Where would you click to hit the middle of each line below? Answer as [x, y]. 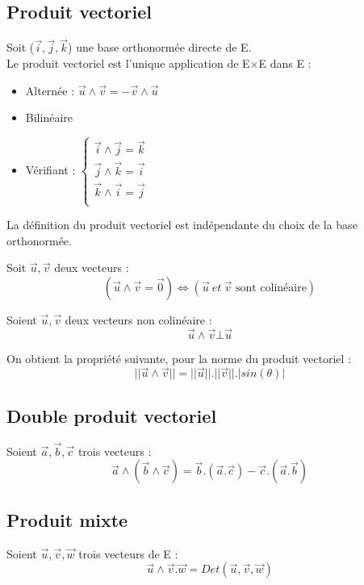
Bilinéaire [49, 117]
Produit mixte [67, 519]
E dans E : [285, 63]
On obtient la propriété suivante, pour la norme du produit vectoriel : [179, 358]
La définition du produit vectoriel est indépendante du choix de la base [182, 225]
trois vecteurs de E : [128, 553]
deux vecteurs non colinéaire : [138, 319]
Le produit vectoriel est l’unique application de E [128, 63]
